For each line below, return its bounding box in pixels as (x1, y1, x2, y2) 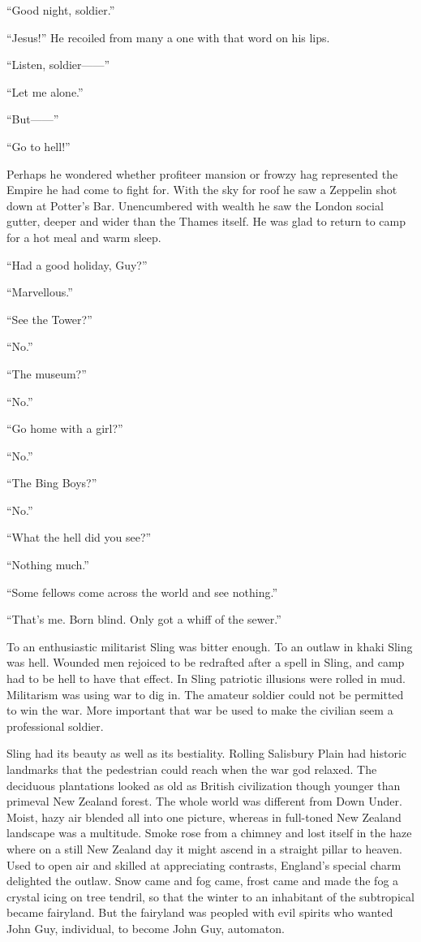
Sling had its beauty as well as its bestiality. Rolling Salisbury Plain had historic (6, 745, 407, 762)
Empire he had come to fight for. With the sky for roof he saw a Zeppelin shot (6, 181, 397, 198)
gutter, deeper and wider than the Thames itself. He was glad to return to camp (6, 213, 406, 230)
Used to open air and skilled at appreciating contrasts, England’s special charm (6, 856, 402, 873)
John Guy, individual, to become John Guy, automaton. (6, 919, 285, 936)
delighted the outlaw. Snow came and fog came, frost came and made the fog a (6, 872, 399, 889)
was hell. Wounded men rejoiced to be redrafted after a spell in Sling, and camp (6, 654, 405, 671)
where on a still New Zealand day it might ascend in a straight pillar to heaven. (6, 840, 402, 857)
